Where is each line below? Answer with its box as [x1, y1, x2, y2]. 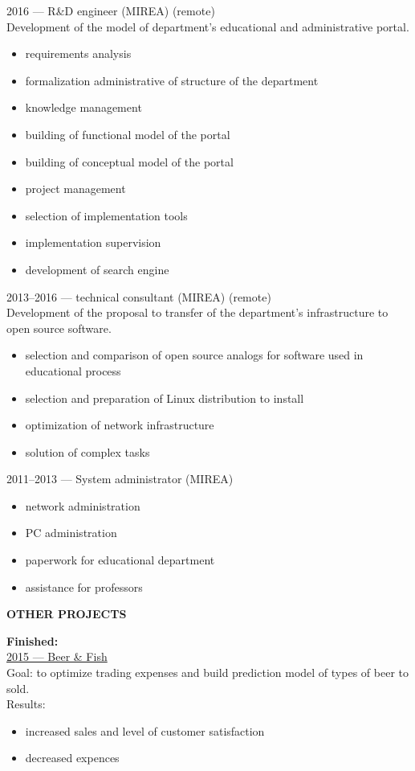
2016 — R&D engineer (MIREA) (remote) [6, 2, 215, 18]
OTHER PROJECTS [6, 605, 127, 622]
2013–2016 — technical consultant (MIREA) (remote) [6, 288, 271, 305]
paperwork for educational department [25, 552, 215, 568]
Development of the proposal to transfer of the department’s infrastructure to [6, 304, 389, 321]
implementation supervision [25, 234, 161, 251]
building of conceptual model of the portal [25, 153, 234, 170]
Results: [6, 695, 46, 712]
